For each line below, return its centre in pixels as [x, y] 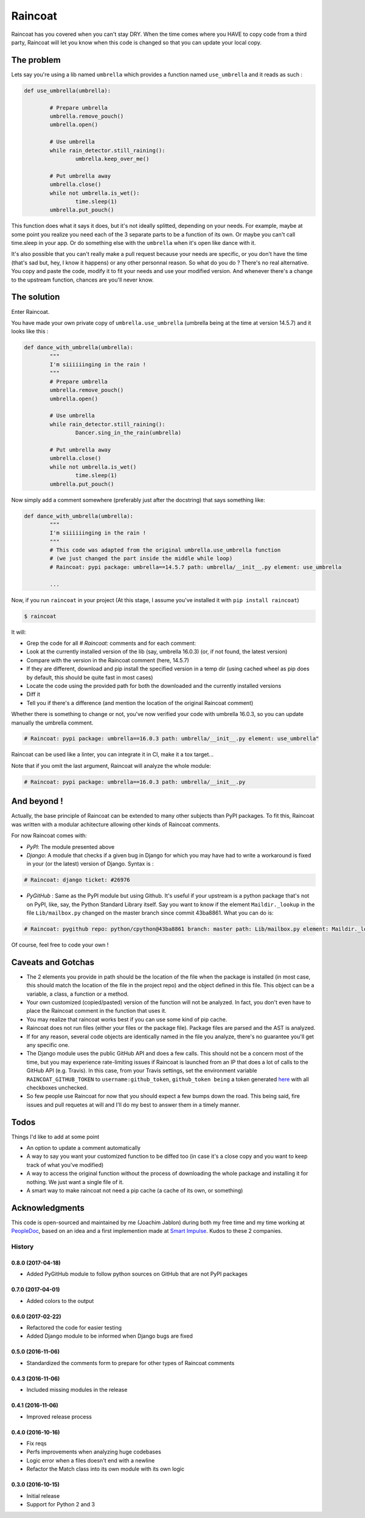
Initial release [43, 1495]
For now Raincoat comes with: [49, 835]
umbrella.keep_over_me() [112, 159]
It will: [19, 632]
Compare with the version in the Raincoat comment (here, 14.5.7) [108, 660]
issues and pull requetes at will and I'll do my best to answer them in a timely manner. [133, 1105]
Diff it [33, 694]
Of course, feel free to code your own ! [60, 945]
